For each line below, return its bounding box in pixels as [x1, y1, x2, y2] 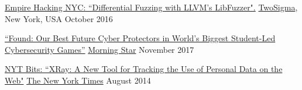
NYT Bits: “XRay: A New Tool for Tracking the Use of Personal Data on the [5, 63, 283, 75]
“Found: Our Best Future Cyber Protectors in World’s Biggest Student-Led [5, 32, 276, 44]
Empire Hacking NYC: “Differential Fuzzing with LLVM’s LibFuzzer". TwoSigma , [5, 1, 298, 13]
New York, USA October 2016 [5, 12, 113, 24]
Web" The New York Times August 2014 [5, 74, 151, 86]
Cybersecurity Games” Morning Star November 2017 [5, 43, 194, 55]
